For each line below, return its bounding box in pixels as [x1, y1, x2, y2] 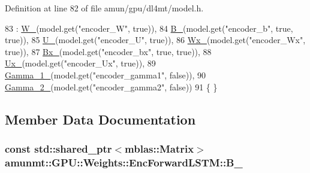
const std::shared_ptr [5, 141, 112, 156]
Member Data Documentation [5, 110, 196, 128]
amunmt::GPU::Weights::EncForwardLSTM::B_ [5, 154, 243, 169]
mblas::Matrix [125, 141, 194, 156]
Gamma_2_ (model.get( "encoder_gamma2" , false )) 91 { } [5, 80, 218, 93]
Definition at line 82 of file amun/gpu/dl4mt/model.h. [5, 2, 204, 14]
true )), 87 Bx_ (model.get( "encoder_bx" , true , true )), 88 [5, 45, 212, 57]
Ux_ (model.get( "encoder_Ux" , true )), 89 [5, 57, 156, 69]
